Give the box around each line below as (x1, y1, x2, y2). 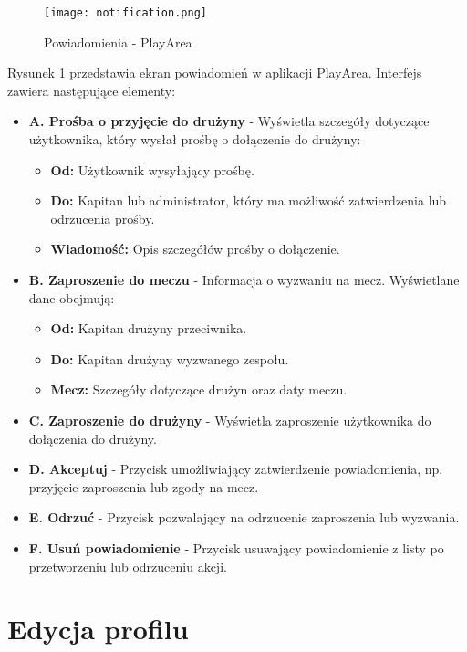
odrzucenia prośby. (50, 208, 155, 227)
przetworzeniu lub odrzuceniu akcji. (28, 556, 227, 575)
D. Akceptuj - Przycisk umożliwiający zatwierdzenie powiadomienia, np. (28, 459, 443, 478)
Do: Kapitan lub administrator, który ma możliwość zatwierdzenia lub (50, 191, 447, 210)
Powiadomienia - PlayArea (44, 32, 192, 51)
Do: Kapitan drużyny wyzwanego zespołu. (50, 349, 289, 368)
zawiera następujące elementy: (7, 80, 176, 100)
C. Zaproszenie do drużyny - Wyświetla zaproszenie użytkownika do (28, 410, 431, 429)
